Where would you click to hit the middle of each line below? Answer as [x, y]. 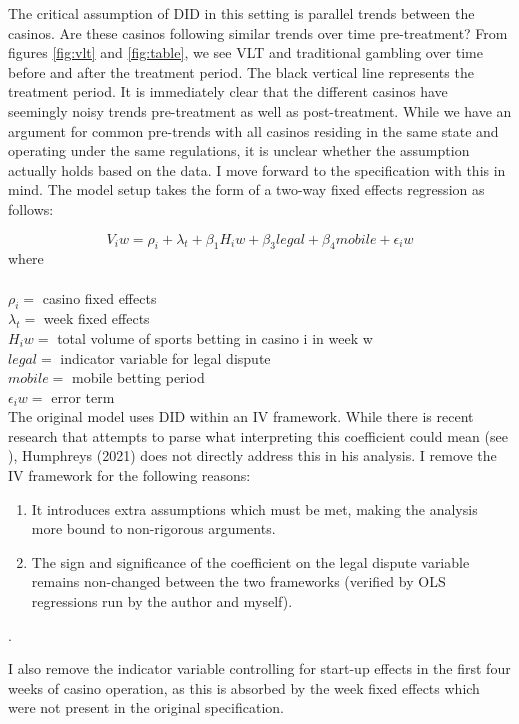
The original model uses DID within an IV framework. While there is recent [241, 416]
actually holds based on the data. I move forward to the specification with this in [257, 169]
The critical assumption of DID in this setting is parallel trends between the [241, 13]
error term [83, 396]
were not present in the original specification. [146, 707]
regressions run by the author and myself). [162, 601]
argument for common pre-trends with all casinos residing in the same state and [253, 130]
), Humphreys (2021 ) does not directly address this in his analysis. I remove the [252, 455]
